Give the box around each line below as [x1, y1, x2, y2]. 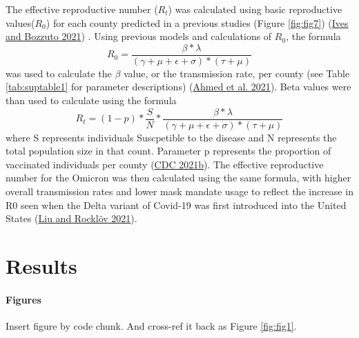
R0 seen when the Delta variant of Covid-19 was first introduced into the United [6, 197, 347, 212]
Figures [6, 292, 41, 306]
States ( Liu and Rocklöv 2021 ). [6, 211, 137, 226]
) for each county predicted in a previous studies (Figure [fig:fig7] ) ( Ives [46, 15, 349, 30]
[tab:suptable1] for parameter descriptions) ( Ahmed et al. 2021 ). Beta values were [6, 79, 351, 94]
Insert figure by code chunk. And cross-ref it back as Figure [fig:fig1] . [6, 319, 297, 333]
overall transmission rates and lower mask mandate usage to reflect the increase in [6, 184, 353, 199]
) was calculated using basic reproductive [168, 2, 342, 16]
